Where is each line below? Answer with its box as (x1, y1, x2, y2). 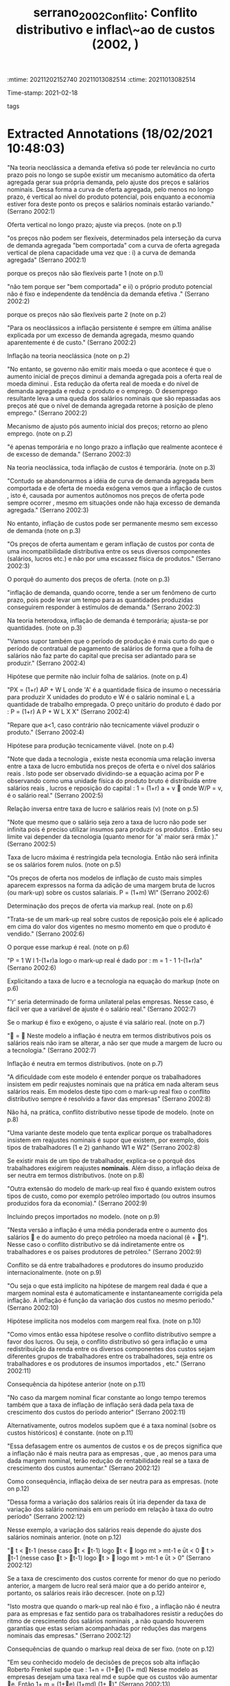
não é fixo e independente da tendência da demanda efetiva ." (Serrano (7, 289, 209, 298)
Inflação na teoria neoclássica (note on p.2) (7, 351, 130, 360)
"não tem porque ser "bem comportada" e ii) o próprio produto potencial (7, 282, 213, 290)
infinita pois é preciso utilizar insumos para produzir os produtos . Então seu (7, 825, 223, 833)
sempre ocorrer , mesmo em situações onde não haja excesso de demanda (7, 499, 221, 507)
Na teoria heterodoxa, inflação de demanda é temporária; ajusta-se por (7, 616, 209, 624)
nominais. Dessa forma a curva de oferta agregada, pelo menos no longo (7, 185, 214, 193)
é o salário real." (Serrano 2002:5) (7, 791, 104, 799)
